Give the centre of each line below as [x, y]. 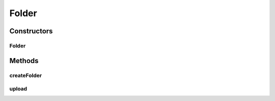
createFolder [26, 75]
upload [18, 89]
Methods [24, 61]
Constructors [31, 31]
